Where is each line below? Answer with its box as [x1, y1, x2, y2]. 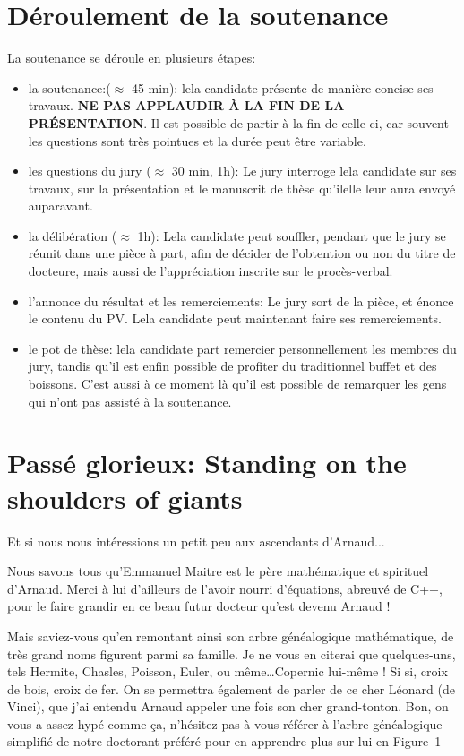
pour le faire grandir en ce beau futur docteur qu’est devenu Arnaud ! [7, 597, 391, 615]
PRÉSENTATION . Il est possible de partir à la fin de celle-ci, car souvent [28, 113, 449, 132]
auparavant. [28, 196, 93, 215]
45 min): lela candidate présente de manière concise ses [131, 78, 434, 97]
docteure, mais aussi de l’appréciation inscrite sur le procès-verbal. [28, 262, 393, 280]
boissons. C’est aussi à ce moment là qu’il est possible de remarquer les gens [28, 374, 447, 393]
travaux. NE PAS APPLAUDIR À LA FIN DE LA [28, 96, 345, 115]
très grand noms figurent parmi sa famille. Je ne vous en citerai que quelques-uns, [7, 644, 456, 663]
